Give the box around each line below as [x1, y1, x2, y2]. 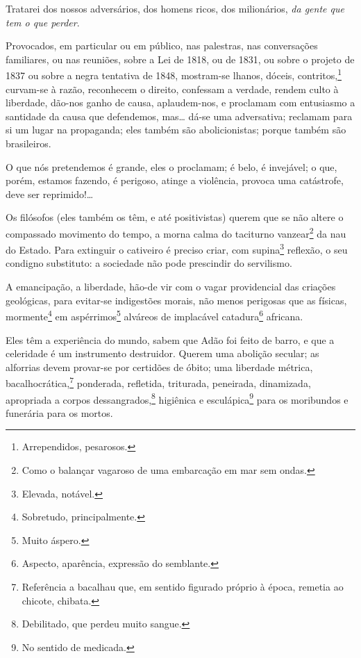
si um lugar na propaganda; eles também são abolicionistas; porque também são [6, 122, 346, 137]
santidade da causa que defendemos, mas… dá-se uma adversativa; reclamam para [6, 108, 353, 123]
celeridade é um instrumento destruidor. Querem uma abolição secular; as [6, 346, 319, 361]
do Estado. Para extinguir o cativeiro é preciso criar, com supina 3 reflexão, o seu [6, 240, 348, 256]
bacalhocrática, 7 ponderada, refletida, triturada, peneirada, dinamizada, [6, 374, 311, 390]
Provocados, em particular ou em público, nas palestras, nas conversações [6, 38, 318, 53]
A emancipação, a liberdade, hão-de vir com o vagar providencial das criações [6, 279, 336, 294]
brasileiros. [6, 136, 51, 150]
